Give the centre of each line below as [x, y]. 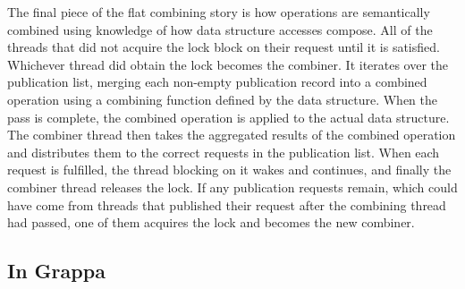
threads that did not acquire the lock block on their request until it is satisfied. [224, 47]
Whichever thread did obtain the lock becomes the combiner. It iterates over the [228, 64]
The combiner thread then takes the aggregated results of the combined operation [232, 135]
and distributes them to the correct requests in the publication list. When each [224, 152]
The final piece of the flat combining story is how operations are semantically [219, 12]
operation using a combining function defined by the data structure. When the [222, 99]
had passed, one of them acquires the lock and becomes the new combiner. [211, 222]
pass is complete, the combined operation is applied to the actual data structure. [228, 117]
